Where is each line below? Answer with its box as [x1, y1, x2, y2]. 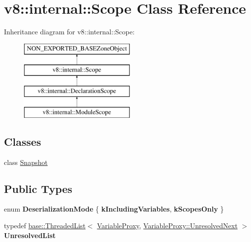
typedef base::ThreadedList [4, 220, 86, 231]
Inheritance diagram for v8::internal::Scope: [4, 27, 135, 37]
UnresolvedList [4, 230, 56, 240]
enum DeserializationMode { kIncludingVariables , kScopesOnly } [4, 204, 224, 214]
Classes [4, 134, 41, 149]
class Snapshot [4, 157, 48, 167]
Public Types [4, 181, 73, 196]
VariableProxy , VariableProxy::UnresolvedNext [97, 220, 238, 231]
